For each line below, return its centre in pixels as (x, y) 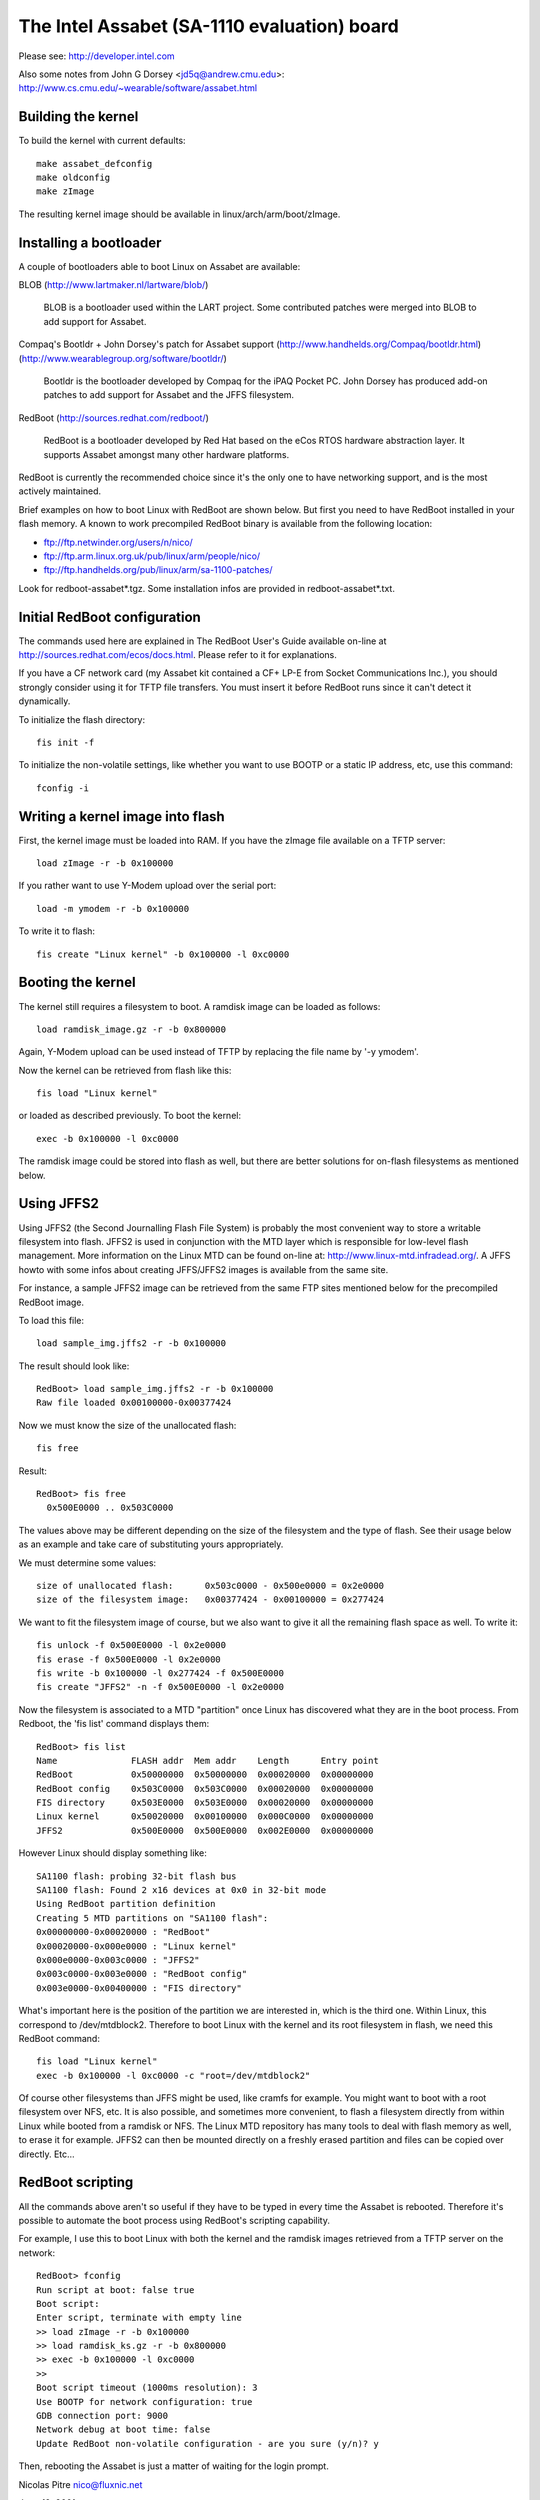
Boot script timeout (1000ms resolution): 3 (147, 2388)
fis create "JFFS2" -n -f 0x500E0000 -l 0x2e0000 (160, 1687)
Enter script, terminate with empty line (139, 2318)
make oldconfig (73, 178)
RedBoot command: (59, 2038)
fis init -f (65, 742)
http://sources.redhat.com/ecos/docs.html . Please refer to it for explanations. (177, 655)
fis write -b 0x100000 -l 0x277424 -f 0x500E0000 (160, 1673)
